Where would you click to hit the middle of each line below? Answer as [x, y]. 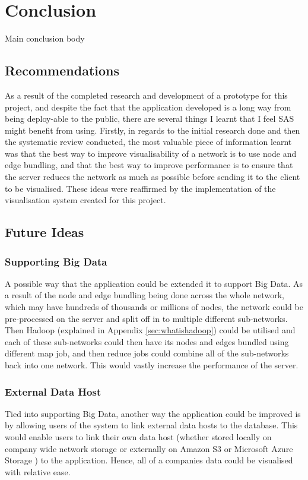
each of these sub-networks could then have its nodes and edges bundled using [147, 341]
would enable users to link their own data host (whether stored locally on [138, 437]
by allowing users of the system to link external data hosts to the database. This [151, 425]
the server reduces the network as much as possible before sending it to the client [153, 177]
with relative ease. [38, 471]
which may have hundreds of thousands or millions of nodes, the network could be [154, 307]
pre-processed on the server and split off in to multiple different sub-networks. [146, 318]
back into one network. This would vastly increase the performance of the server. [152, 365]
